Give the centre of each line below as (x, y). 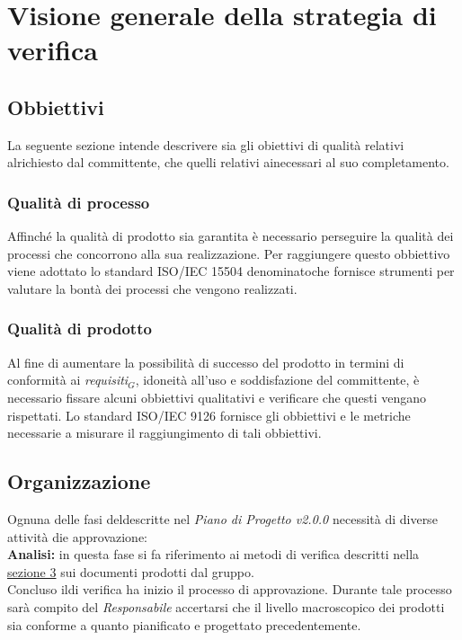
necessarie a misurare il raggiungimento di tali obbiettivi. (164, 433)
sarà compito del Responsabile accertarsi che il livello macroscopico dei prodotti (226, 606)
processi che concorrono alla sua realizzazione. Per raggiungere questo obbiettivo (229, 253)
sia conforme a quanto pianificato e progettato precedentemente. (184, 624)
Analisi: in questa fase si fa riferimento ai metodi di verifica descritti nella (213, 554)
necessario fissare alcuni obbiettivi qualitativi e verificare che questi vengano (217, 397)
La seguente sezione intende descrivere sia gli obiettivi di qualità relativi (206, 144)
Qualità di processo (79, 202)
